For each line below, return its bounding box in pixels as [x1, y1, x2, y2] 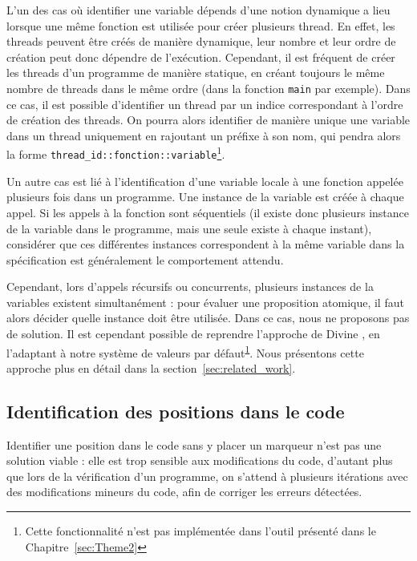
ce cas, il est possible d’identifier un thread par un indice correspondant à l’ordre [6, 95, 403, 112]
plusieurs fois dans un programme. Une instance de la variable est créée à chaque [6, 188, 404, 205]
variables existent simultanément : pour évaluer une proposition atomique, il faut [6, 293, 404, 310]
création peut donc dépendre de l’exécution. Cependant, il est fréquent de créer [6, 48, 395, 65]
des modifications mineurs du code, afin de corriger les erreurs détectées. [6, 483, 362, 500]
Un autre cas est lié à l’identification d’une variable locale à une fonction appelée [6, 172, 403, 189]
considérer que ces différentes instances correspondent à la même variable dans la [6, 236, 405, 252]
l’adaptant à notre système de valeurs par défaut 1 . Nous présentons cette [6, 341, 364, 361]
